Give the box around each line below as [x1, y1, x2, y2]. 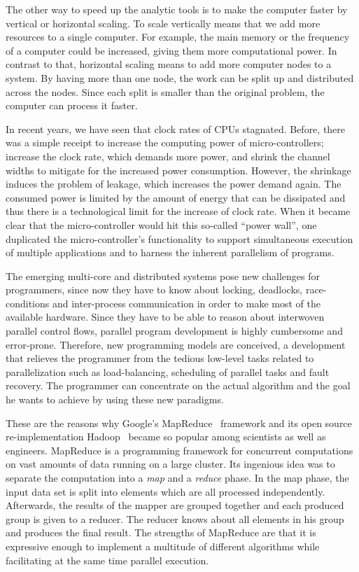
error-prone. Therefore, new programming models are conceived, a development [6, 337, 346, 351]
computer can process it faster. [6, 98, 138, 113]
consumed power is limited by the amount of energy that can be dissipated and [6, 190, 346, 204]
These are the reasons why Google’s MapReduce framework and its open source [6, 415, 352, 430]
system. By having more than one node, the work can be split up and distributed [6, 70, 354, 85]
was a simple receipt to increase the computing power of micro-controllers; [6, 135, 324, 150]
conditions [6, 295, 50, 310]
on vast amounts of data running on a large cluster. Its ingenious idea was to [6, 456, 335, 471]
